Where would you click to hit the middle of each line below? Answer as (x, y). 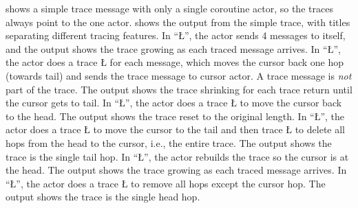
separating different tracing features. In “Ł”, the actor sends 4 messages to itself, (176, 35)
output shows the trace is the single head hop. (103, 197)
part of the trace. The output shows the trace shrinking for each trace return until (179, 89)
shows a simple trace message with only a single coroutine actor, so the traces (169, 8)
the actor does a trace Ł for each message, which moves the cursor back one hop (175, 62)
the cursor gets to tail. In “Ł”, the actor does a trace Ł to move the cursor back (174, 103)
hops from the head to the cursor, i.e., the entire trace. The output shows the (169, 142)
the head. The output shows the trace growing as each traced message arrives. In (176, 170)
